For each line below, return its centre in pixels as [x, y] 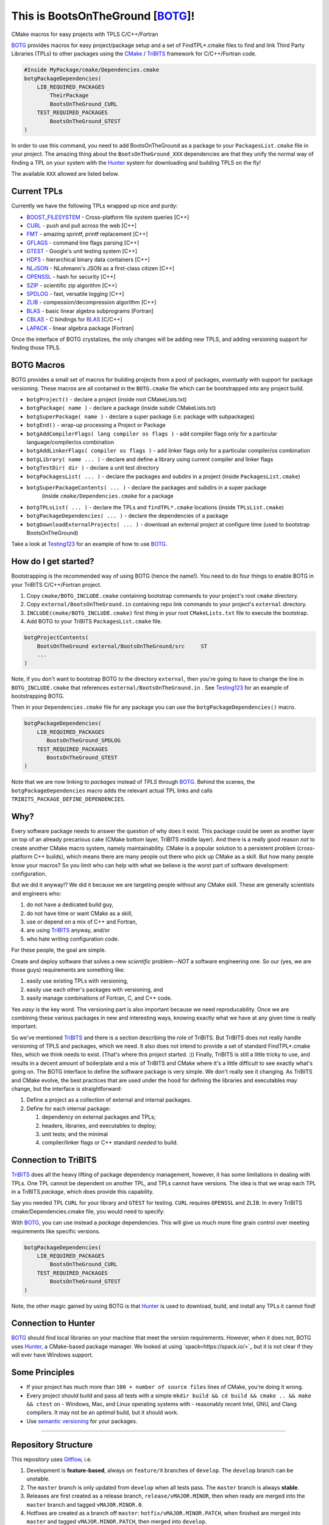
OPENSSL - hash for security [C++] [71, 277]
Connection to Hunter [53, 1323]
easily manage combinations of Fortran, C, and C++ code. [99, 998]
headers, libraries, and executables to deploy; [99, 1125]
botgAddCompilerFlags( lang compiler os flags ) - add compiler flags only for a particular [152, 434]
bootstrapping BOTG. [38, 696]
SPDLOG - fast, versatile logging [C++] [75, 294]
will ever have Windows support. [52, 1355]
